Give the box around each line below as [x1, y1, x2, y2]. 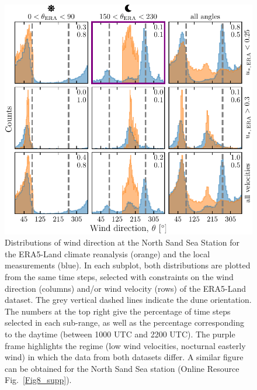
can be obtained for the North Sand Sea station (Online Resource [5, 362, 239, 374]
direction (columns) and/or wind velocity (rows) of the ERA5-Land [5, 282, 246, 294]
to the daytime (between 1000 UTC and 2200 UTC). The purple [5, 327, 235, 340]
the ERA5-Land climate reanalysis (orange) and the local [5, 247, 210, 260]
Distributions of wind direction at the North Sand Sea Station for [5, 236, 239, 249]
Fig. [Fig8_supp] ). [5, 374, 72, 386]
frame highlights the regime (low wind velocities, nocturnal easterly [5, 339, 246, 351]
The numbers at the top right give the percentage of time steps [5, 305, 231, 317]
